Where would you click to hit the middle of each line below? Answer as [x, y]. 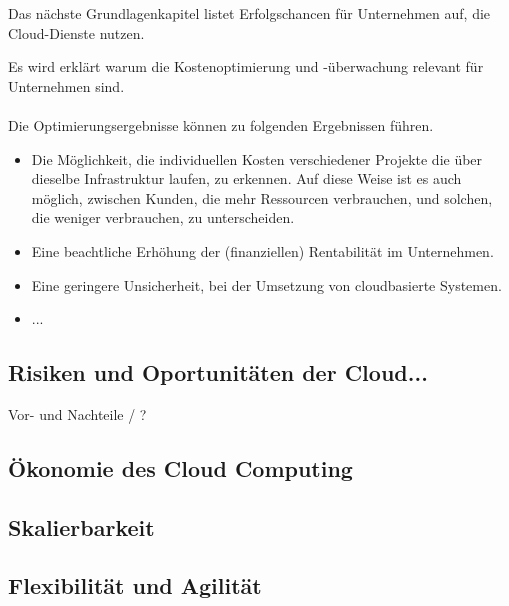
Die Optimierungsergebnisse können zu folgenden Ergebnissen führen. [221, 124]
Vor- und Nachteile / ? [77, 413]
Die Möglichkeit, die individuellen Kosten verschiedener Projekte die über [257, 158]
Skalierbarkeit [81, 526]
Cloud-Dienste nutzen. [76, 32]
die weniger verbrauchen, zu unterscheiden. [163, 217]
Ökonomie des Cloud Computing [180, 467]
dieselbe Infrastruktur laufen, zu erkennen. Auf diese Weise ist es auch [246, 178]
